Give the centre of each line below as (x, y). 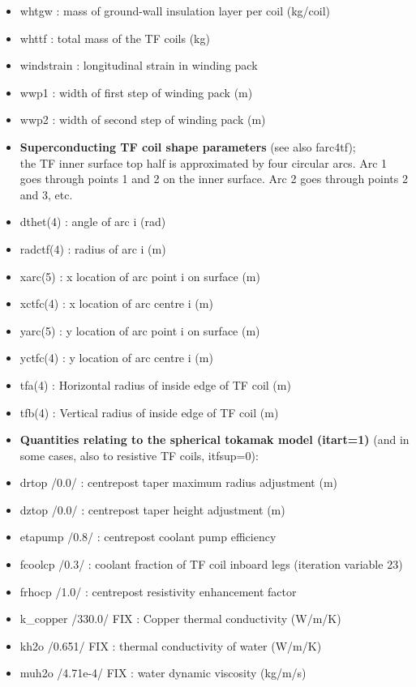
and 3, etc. (46, 194)
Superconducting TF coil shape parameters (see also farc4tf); (188, 146)
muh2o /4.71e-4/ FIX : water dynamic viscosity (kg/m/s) (163, 673)
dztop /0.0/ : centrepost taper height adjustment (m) (152, 509)
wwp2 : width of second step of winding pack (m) (143, 119)
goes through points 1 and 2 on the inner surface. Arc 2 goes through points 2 (214, 179)
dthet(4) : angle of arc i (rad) (93, 222)
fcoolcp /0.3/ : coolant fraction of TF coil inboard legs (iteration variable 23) (211, 564)
